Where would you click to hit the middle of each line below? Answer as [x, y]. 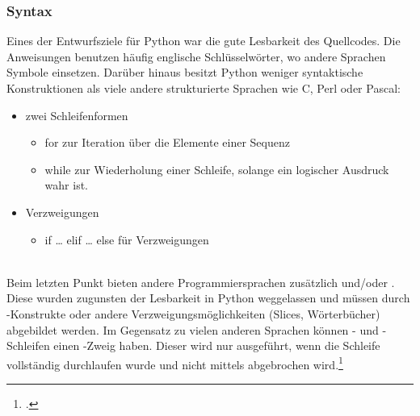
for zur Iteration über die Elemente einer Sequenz [167, 142]
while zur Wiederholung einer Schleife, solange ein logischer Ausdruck [217, 169]
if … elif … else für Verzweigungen [127, 239]
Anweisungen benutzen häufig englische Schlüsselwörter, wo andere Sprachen [196, 56]
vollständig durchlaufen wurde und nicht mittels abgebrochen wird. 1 [175, 363]
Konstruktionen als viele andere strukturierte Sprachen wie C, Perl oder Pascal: [204, 88]
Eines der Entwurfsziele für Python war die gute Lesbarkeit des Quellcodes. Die [204, 41]
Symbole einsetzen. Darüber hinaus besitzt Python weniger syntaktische [185, 72]
